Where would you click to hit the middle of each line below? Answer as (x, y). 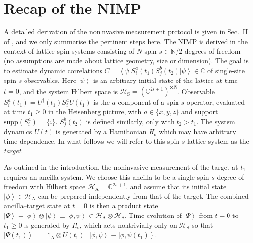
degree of (230, 176)
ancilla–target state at (37, 205)
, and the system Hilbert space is (68, 91)
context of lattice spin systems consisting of (69, 51)
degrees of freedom (213, 51)
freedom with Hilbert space (45, 186)
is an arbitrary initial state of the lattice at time (165, 80)
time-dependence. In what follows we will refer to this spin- (93, 141)
